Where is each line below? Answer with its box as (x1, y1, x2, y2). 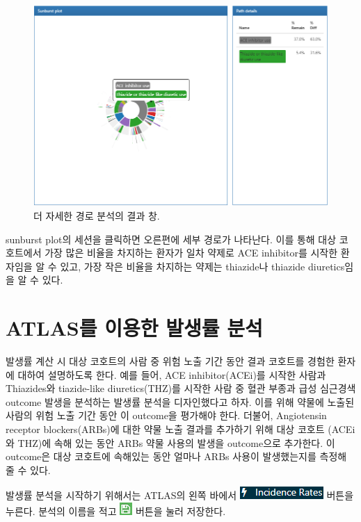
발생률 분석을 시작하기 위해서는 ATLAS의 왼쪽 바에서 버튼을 (6, 488, 354, 503)
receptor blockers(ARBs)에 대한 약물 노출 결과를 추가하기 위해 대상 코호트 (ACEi (6, 421, 355, 436)
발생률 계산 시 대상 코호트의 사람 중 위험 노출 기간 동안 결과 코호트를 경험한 (6, 354, 335, 368)
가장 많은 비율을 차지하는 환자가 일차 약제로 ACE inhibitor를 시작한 (45, 245, 338, 260)
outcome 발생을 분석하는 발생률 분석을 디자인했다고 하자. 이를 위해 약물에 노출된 (6, 394, 355, 409)
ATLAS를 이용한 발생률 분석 (6, 313, 263, 342)
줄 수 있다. (6, 462, 51, 477)
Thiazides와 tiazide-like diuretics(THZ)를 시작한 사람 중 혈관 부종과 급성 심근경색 (6, 381, 356, 395)
